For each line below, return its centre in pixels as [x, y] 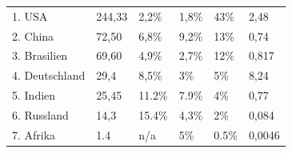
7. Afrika [34, 134]
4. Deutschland [49, 75]
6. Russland [40, 114]
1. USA [30, 16]
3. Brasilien [40, 55]
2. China [33, 35]
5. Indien [34, 95]
